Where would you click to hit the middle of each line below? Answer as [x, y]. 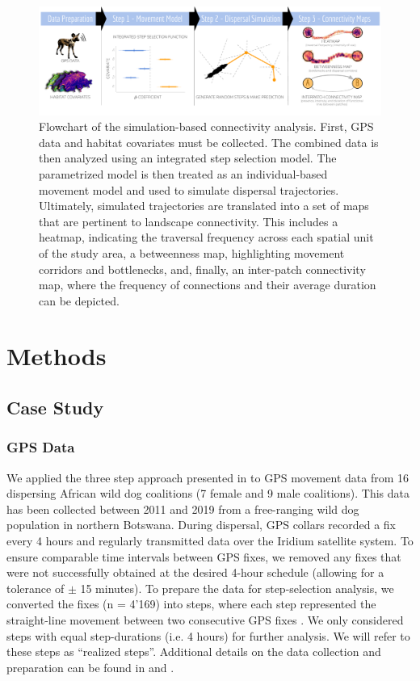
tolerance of [36, 588]
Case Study [55, 408]
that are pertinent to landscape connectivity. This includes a [189, 221]
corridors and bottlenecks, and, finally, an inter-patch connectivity [202, 269]
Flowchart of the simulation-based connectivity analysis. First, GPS [206, 126]
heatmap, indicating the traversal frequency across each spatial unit [206, 237]
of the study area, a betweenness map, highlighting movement [192, 252]
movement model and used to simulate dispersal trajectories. [189, 189]
